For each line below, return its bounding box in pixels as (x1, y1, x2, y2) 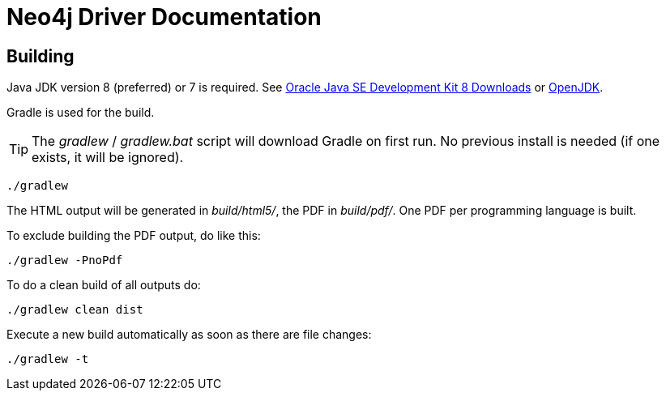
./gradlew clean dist (6, 303, 143, 317)
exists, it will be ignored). (32, 149, 184, 166)
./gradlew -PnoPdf (6, 254, 123, 267)
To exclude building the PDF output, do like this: (6, 228, 261, 243)
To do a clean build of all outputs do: (6, 278, 201, 292)
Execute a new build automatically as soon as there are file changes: (6, 327, 372, 342)
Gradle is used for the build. (6, 105, 155, 120)
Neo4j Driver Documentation (6, 3, 322, 31)
